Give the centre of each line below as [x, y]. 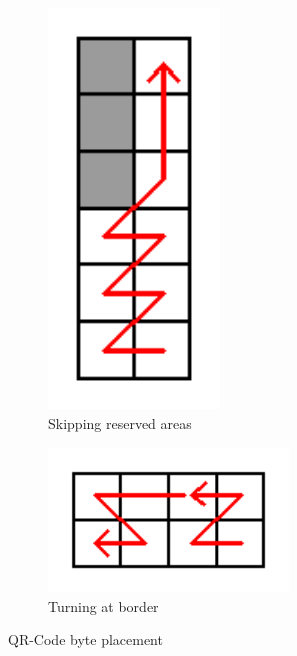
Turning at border [103, 605]
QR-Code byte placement [85, 639]
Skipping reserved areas [120, 422]
